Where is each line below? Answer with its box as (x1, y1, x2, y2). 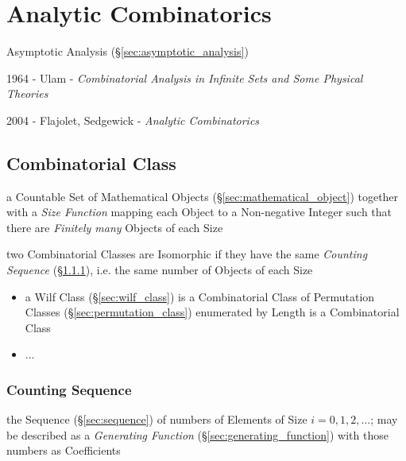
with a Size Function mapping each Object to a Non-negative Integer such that (6, 203, 392, 220)
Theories (6, 85, 48, 102)
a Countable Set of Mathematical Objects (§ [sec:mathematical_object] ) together (6, 188, 399, 204)
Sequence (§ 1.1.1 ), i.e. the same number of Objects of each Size (6, 261, 313, 278)
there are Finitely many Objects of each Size (6, 219, 223, 235)
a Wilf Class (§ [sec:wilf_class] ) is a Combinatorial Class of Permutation (25, 288, 375, 304)
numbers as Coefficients (6, 442, 121, 459)
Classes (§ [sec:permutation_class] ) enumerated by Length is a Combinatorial (25, 304, 400, 320)
